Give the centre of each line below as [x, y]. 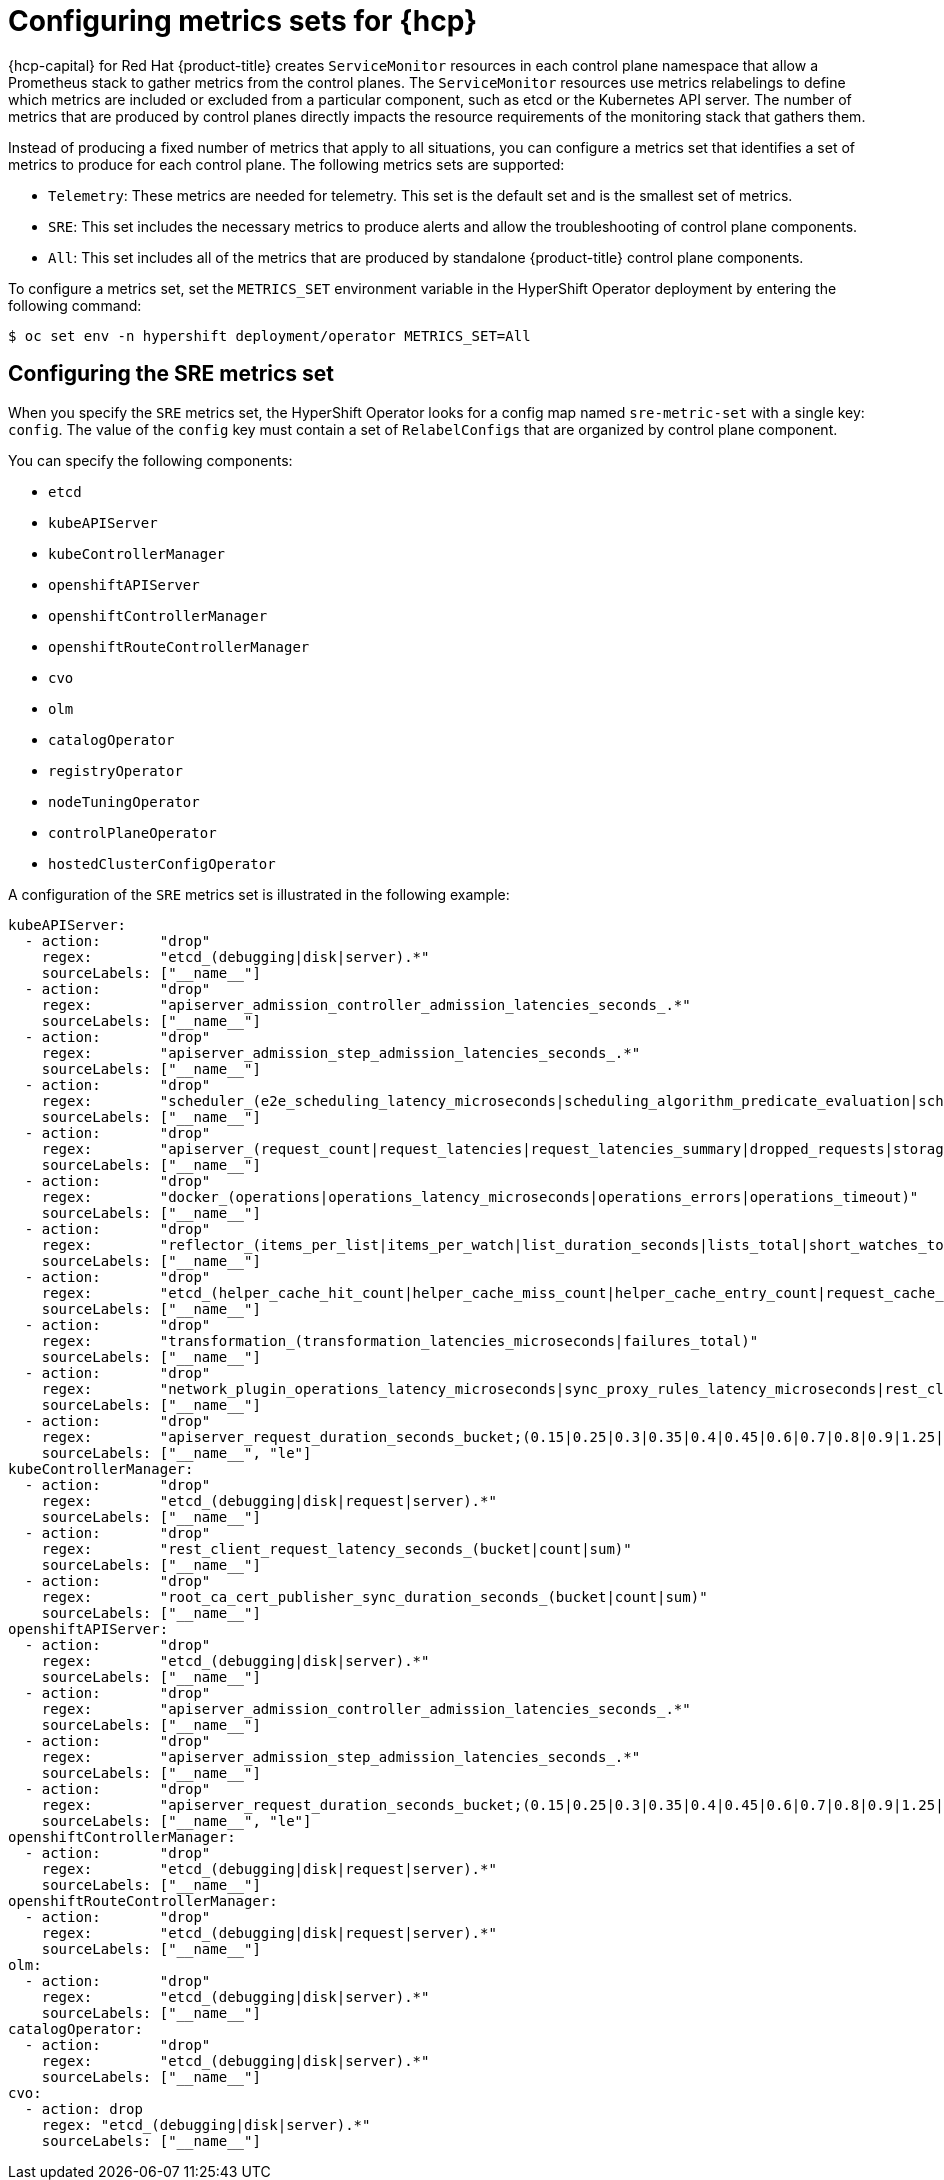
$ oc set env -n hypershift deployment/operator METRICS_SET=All [269, 335]
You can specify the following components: [150, 460]
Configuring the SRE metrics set [171, 374]
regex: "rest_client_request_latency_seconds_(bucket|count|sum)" [336, 1548]
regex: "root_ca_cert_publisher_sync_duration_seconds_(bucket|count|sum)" [374, 1596]
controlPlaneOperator [132, 832]
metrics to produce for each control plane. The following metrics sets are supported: [286, 164]
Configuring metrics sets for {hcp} [243, 21]
